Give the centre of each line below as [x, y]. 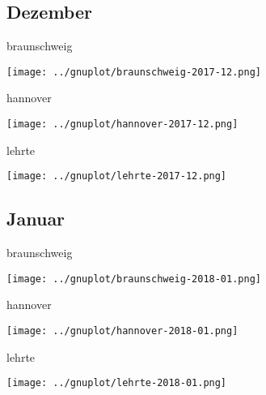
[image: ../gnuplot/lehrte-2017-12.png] [117, 176]
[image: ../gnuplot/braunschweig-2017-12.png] [134, 72]
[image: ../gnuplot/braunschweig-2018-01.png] [134, 279]
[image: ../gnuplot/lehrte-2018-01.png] [117, 383]
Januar [36, 219]
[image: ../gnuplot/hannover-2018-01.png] [122, 331]
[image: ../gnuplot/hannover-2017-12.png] [122, 125]
